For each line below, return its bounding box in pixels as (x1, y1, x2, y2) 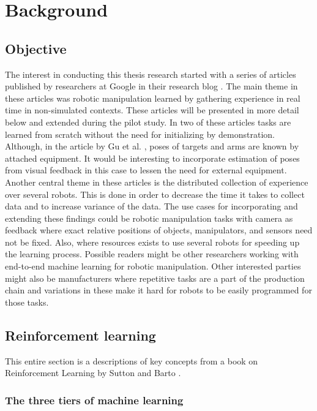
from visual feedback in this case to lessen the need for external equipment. (5, 164, 287, 176)
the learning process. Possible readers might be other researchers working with (5, 247, 299, 260)
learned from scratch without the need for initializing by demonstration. (5, 127, 275, 140)
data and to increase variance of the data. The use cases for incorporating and (5, 200, 298, 213)
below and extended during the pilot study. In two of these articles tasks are (5, 115, 291, 128)
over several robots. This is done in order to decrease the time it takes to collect (5, 187, 305, 200)
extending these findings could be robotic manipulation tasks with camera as (5, 211, 293, 224)
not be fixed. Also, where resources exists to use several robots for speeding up (5, 235, 300, 248)
